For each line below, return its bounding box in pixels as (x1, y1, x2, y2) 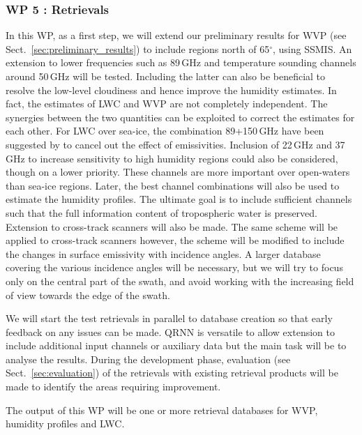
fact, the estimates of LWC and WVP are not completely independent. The (6, 96, 328, 111)
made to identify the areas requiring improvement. (6, 379, 221, 394)
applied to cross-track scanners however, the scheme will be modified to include (6, 233, 345, 247)
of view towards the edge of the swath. (6, 287, 170, 302)
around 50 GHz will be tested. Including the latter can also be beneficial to (6, 69, 326, 83)
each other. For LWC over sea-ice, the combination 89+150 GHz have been (6, 123, 324, 138)
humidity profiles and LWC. (6, 416, 125, 431)
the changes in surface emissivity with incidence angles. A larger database (6, 246, 321, 261)
